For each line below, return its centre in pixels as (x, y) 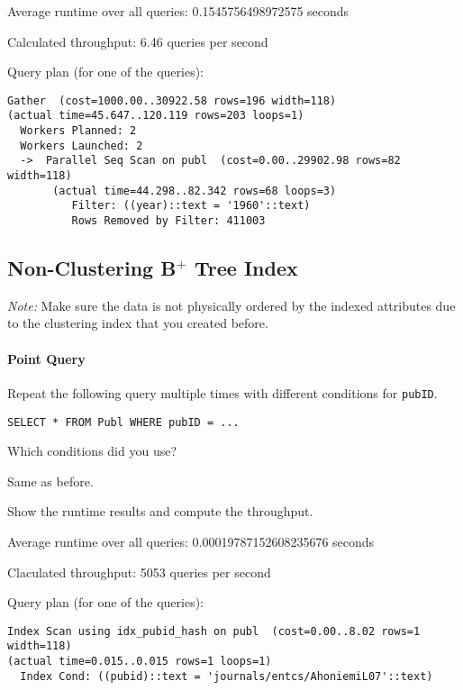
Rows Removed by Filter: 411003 (168, 221)
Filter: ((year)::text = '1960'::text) (191, 206)
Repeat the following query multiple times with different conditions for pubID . (222, 392)
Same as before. (50, 481)
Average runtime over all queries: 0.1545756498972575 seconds (178, 11)
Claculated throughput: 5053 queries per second (139, 572)
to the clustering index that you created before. (138, 323)
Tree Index (246, 268)
